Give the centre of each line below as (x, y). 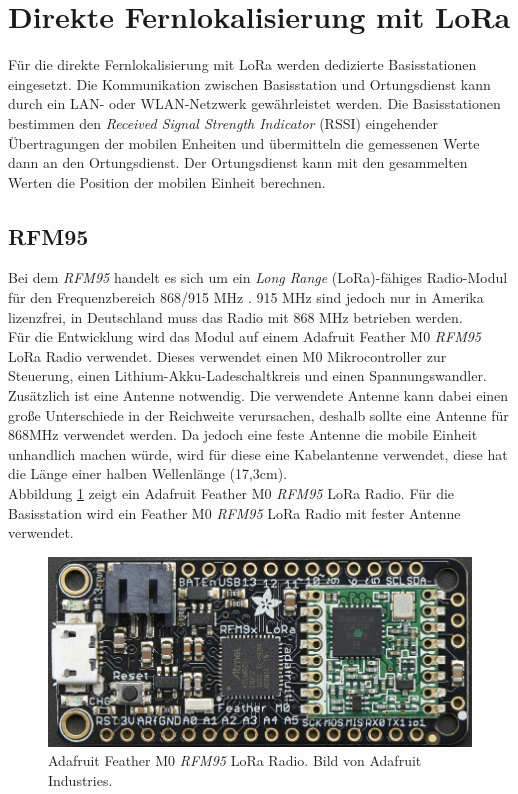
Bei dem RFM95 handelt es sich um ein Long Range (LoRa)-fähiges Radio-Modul (258, 277)
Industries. (80, 779)
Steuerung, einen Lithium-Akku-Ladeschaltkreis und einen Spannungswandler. (247, 375)
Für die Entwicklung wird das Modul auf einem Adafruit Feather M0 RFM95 (245, 336)
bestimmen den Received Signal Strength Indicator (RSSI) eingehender (223, 122)
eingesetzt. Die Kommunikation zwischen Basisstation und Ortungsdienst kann (249, 83)
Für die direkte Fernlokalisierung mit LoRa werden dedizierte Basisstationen (242, 64)
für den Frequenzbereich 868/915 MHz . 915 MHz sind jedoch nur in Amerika (246, 297)
